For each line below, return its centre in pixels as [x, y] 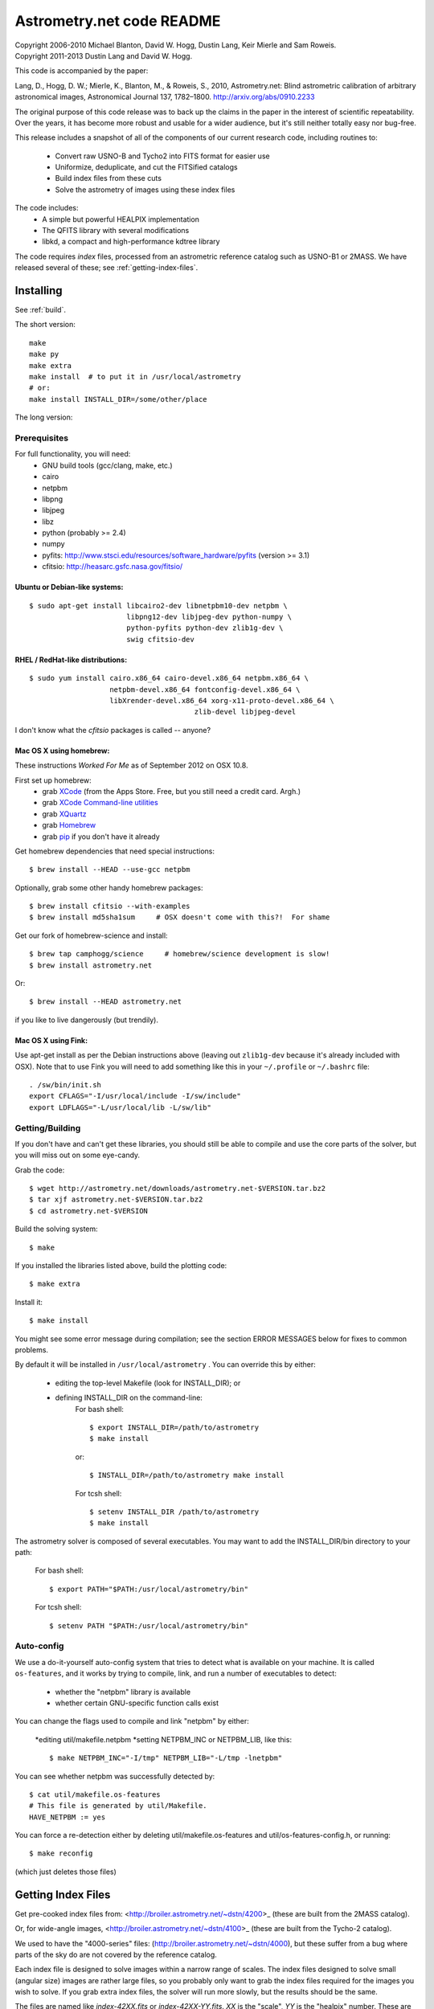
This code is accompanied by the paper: [82, 71]
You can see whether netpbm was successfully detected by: [115, 1776]
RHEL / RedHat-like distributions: [71, 660]
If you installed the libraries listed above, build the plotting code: [121, 1266]
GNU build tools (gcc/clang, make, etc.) [107, 465]
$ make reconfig [61, 1854]
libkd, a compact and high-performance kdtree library [131, 242]
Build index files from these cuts [108, 178]
